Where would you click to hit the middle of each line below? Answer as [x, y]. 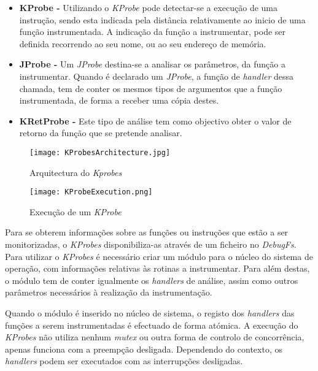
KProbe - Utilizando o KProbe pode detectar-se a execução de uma [149, 7]
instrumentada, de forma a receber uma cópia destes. [119, 100]
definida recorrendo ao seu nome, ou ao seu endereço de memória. [143, 43]
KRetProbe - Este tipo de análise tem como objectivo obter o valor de [155, 120]
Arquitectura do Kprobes [76, 172]
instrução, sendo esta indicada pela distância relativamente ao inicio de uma [162, 19]
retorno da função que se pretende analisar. [101, 133]
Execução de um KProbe [76, 211]
